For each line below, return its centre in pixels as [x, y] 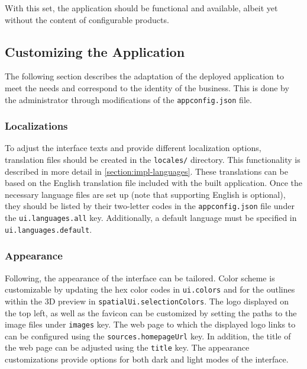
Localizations [36, 126]
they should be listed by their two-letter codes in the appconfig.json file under [150, 206]
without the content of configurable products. [87, 19]
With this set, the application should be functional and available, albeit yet [141, 8]
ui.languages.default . [49, 229]
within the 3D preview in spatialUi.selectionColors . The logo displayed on [147, 301]
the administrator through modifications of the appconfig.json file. [128, 99]
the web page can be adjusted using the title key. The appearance [127, 347]
